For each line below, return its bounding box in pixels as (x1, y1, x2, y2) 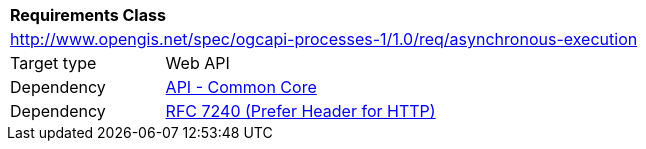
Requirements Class (10, 5, 166, 25)
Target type (10, 53, 97, 73)
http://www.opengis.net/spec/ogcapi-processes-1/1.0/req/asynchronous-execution (10, 29, 638, 49)
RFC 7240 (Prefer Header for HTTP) (165, 101, 436, 121)
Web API (165, 53, 230, 73)
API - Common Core (165, 77, 317, 97)
